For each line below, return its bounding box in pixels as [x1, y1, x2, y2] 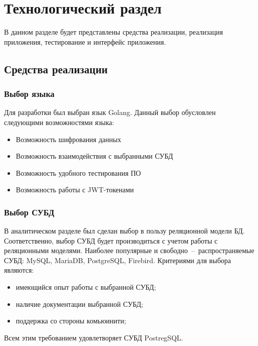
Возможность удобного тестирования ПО [16, 167, 141, 178]
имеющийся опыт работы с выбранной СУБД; [16, 282, 156, 292]
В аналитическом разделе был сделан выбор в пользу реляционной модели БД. [4, 225, 245, 236]
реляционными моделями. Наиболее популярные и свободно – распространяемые [4, 245, 254, 256]
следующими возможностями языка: [4, 117, 114, 127]
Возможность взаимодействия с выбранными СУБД [16, 151, 173, 161]
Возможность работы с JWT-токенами [16, 184, 134, 195]
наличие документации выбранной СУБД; [16, 298, 143, 309]
